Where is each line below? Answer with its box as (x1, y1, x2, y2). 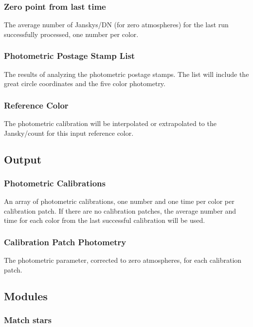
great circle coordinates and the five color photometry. (4, 78, 165, 89)
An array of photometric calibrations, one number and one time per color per (4, 196, 235, 206)
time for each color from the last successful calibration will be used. (4, 215, 205, 225)
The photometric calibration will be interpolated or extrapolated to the (4, 118, 217, 128)
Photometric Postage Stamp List (4, 50, 135, 62)
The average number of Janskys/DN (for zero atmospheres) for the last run (4, 19, 229, 30)
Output (4, 151, 42, 166)
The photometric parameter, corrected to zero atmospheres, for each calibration (4, 255, 242, 265)
